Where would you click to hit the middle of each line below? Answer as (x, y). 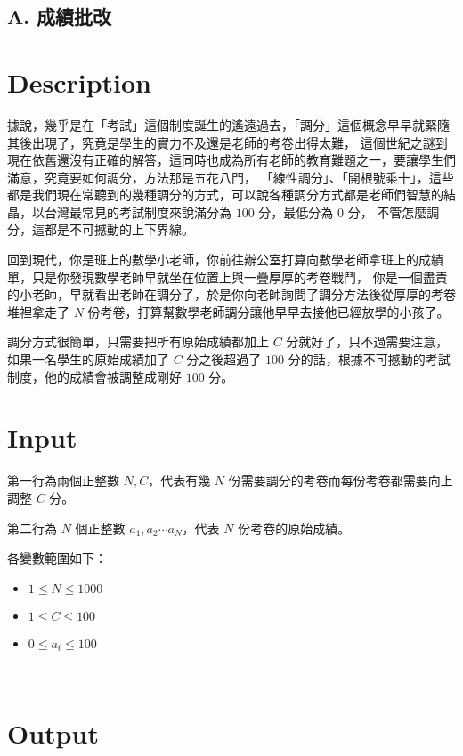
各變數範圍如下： (57, 558)
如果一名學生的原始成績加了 (88, 359)
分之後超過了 (224, 359)
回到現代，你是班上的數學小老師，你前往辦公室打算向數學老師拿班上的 (213, 260)
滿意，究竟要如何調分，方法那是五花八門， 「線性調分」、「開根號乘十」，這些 (231, 177)
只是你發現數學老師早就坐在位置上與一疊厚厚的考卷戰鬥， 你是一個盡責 (240, 276)
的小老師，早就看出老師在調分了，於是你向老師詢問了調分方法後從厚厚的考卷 (231, 294)
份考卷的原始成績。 (294, 528)
